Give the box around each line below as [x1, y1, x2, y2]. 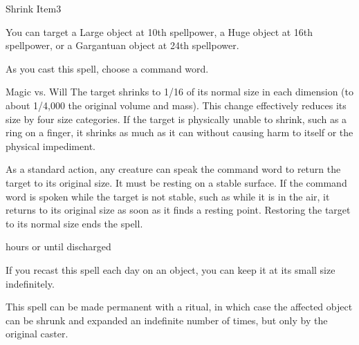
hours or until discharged [6, 239, 111, 254]
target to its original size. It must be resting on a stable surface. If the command [6, 175, 347, 189]
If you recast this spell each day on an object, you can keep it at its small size [6, 262, 335, 277]
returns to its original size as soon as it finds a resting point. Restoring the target [6, 203, 351, 217]
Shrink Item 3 [6, 1, 62, 15]
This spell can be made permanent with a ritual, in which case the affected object [6, 299, 353, 314]
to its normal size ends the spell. [6, 216, 143, 230]
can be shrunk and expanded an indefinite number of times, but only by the [6, 313, 328, 327]
